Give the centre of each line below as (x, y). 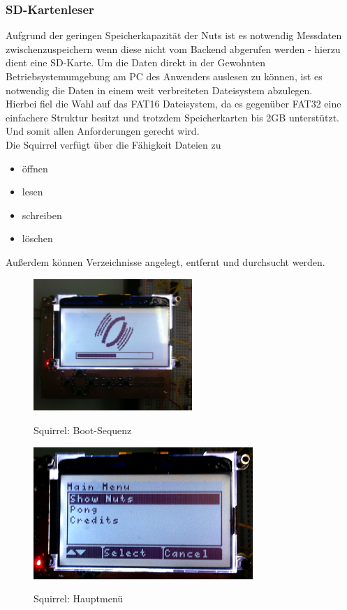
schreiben (42, 215)
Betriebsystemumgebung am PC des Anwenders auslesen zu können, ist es (164, 76)
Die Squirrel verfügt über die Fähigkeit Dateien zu (113, 144)
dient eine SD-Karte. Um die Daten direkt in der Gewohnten (135, 62)
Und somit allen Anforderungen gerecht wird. (103, 131)
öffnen (35, 168)
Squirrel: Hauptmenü (79, 598)
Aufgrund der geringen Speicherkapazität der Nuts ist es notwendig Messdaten (174, 35)
